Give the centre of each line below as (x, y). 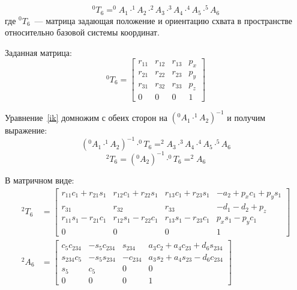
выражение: (26, 130)
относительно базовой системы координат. (82, 32)
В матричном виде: (40, 180)
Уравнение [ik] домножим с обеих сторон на (86, 117)
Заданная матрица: (38, 52)
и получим (246, 117)
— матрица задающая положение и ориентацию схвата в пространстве (163, 20)
